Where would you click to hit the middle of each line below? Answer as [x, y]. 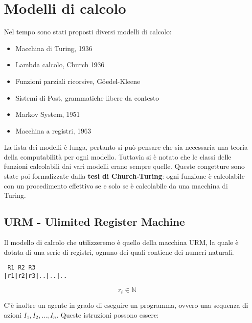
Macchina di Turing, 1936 [54, 48]
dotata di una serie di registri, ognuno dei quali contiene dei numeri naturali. [119, 252]
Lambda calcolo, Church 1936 [60, 65]
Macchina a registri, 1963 [53, 130]
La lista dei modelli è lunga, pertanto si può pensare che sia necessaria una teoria [126, 147]
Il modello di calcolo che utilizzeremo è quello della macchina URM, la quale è [121, 242]
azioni [13, 314]
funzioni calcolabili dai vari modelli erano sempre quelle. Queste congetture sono [124, 166]
